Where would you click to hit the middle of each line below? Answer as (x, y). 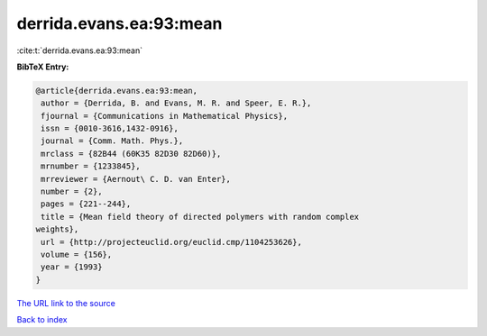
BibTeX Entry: (43, 67)
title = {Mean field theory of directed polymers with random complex (200, 217)
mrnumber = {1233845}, (91, 166)
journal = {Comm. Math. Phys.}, (112, 141)
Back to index (42, 320)
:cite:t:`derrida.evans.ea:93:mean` (80, 50)
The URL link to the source (66, 303)
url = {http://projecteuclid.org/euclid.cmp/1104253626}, (171, 242)
